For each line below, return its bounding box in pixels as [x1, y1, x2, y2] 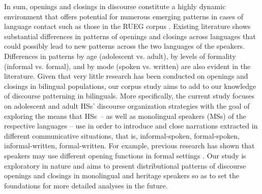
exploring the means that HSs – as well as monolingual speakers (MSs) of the [4, 110, 246, 121]
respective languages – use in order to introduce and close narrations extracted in [4, 120, 258, 131]
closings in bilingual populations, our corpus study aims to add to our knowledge [4, 80, 256, 91]
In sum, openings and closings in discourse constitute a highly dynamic [4, 1, 226, 11]
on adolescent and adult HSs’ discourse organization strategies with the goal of [4, 100, 250, 111]
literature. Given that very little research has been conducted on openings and [4, 71, 248, 81]
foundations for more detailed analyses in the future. [4, 180, 168, 190]
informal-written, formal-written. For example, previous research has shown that [4, 140, 255, 151]
